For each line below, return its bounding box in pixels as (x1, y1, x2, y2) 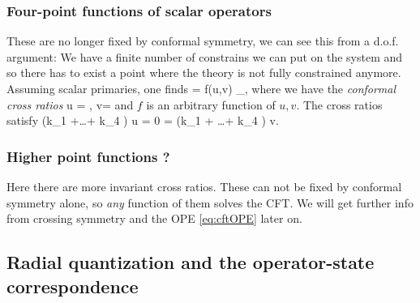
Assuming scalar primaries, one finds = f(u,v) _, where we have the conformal (6, 80, 396, 96)
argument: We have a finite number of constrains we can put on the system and (6, 48, 403, 65)
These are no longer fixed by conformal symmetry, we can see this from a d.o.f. (6, 32, 399, 49)
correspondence (6, 273, 139, 298)
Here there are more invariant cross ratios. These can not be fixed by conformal (6, 178, 402, 194)
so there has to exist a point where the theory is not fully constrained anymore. (6, 64, 401, 81)
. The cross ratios (296, 96, 383, 113)
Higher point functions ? (6, 146, 170, 166)
